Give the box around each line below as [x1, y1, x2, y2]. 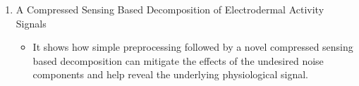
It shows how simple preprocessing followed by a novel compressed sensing [32, 39, 353, 54]
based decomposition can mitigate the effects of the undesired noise [32, 53, 324, 68]
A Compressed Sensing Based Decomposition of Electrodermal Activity [16, 2, 324, 16]
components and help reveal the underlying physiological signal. [32, 67, 308, 82]
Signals [16, 16, 47, 30]
